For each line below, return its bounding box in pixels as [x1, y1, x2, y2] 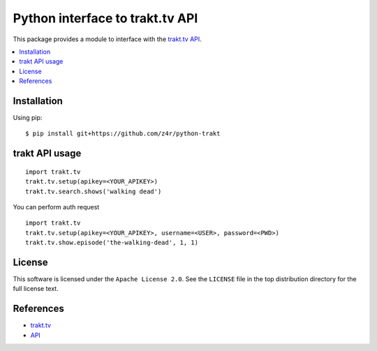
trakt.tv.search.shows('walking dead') [25, 187, 162, 195]
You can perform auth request [13, 202, 100, 211]
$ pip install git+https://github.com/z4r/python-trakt [25, 130, 221, 137]
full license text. [13, 285, 59, 293]
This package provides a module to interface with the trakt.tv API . [13, 35, 202, 43]
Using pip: [13, 114, 43, 122]
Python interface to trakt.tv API [13, 10, 198, 26]
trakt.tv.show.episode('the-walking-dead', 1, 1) [25, 239, 199, 247]
